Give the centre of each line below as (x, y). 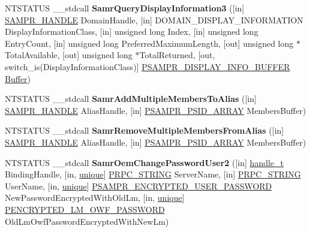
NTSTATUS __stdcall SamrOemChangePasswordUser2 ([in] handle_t (144, 162)
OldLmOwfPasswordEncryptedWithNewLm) (87, 221)
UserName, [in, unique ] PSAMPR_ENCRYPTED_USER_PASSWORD (139, 186)
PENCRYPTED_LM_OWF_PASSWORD (85, 209)
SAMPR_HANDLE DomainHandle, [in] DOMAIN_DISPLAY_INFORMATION (154, 19)
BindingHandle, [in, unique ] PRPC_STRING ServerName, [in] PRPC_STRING (153, 174)
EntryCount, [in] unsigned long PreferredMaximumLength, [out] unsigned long (149, 43)
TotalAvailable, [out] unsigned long (69, 55)
